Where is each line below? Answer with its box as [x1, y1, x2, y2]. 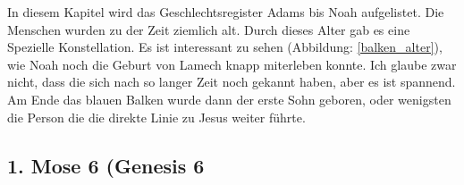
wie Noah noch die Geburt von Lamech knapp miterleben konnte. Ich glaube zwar [7, 55, 457, 73]
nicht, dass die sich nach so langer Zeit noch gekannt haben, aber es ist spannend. [7, 72, 456, 91]
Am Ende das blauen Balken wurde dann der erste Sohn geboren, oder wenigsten [7, 89, 451, 108]
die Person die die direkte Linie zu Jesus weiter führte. [7, 107, 306, 126]
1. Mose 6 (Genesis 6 [7, 151, 205, 179]
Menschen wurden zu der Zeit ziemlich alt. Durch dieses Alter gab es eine [7, 20, 410, 38]
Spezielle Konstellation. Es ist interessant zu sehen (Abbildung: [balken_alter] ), [7, 38, 443, 56]
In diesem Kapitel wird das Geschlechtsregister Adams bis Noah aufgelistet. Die [7, 3, 444, 21]
